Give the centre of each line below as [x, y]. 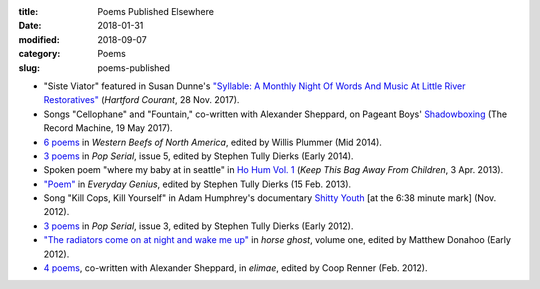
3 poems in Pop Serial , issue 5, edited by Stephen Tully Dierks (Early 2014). [198, 156]
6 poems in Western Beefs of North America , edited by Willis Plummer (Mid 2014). [212, 142]
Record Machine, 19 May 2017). [108, 128]
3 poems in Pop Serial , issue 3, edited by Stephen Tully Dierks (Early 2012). [198, 226]
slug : [29, 67]
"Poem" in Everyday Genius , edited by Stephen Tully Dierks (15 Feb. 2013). [197, 184]
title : [28, 11]
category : [39, 54]
